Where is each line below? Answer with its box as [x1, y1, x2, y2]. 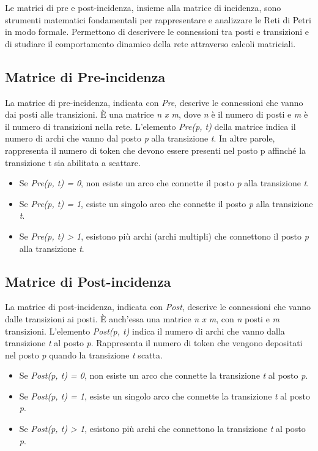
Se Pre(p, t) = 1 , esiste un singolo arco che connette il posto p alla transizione [19, 197, 313, 210]
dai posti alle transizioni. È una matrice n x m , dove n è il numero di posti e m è [5, 108, 308, 121]
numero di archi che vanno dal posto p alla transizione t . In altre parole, [5, 132, 275, 145]
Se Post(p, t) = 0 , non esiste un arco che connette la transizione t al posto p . [19, 369, 308, 382]
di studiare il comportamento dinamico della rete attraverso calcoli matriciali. [5, 37, 296, 50]
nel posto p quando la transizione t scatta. [5, 348, 163, 361]
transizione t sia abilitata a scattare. [5, 156, 141, 169]
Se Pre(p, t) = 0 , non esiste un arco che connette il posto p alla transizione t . [19, 176, 309, 189]
